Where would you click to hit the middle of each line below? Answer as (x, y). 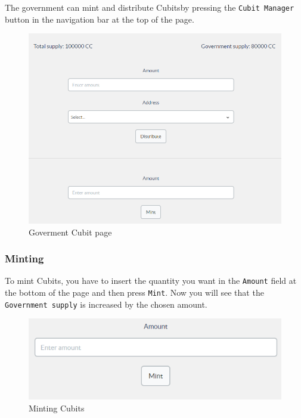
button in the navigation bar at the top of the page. (100, 19)
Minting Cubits (57, 408)
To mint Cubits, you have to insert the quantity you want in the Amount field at (151, 281)
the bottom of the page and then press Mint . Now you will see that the (134, 292)
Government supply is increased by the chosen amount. (106, 304)
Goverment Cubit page (70, 232)
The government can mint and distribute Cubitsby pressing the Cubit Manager (150, 7)
